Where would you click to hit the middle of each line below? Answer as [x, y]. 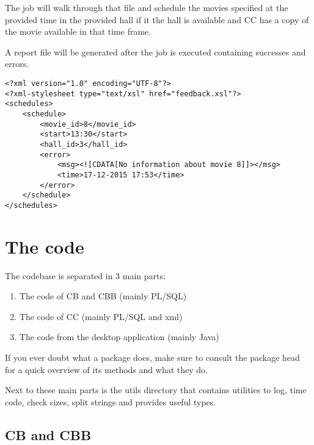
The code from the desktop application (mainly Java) [119, 337]
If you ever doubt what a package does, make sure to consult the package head [152, 357]
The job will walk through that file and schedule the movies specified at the [147, 7]
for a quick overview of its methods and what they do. [106, 369]
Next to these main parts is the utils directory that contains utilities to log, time [156, 390]
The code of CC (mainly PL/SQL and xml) [101, 316]
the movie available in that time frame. [78, 31]
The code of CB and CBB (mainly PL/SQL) [103, 296]
